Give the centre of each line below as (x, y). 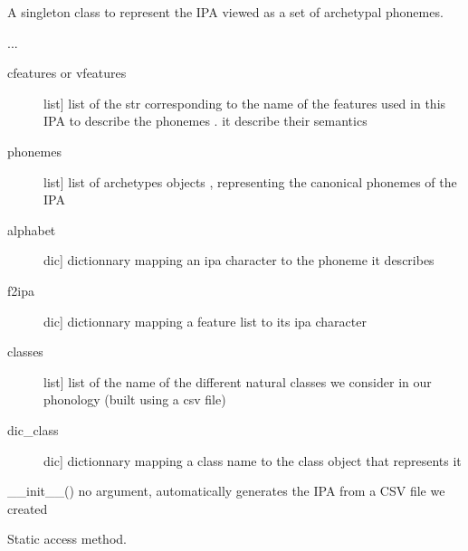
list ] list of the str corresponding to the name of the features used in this (245, 103)
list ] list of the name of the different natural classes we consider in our (238, 381)
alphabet (32, 229)
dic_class (33, 429)
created (28, 508)
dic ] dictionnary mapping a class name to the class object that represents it (253, 460)
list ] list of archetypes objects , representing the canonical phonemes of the (250, 181)
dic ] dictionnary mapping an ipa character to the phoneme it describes (239, 260)
